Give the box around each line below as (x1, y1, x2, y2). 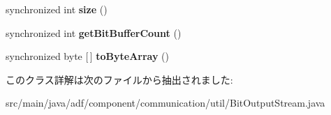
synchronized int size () (6, 2, 108, 16)
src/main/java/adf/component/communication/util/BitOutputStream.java (6, 95, 325, 110)
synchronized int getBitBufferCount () (6, 25, 182, 40)
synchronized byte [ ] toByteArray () (6, 49, 170, 63)
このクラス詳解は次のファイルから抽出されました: (6, 72, 233, 86)
